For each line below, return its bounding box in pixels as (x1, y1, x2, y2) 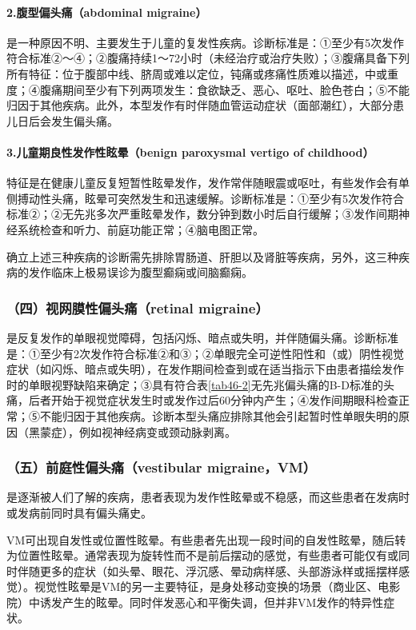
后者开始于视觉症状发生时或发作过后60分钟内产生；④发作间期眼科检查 (28, 392, 398, 409)
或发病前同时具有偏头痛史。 (6, 504, 152, 520)
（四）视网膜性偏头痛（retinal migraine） (6, 297, 269, 317)
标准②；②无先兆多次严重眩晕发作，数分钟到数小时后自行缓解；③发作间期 (6, 205, 398, 222)
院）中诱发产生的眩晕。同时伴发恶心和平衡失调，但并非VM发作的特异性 (6, 593, 384, 610)
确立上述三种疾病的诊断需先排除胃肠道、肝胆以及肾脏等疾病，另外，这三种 (6, 248, 398, 265)
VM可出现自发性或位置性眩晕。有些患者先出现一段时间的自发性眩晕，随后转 (6, 531, 406, 548)
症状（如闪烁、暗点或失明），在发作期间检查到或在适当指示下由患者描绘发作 (6, 361, 404, 377)
